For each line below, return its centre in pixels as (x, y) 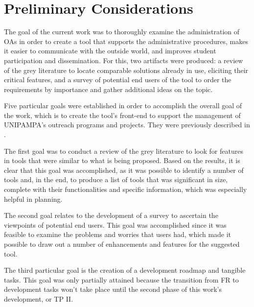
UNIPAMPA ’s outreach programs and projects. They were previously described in (127, 125)
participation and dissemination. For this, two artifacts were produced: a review (124, 60)
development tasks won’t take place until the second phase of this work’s (113, 289)
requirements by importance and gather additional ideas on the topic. (108, 89)
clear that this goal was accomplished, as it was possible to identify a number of (124, 170)
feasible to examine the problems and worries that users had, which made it (118, 234)
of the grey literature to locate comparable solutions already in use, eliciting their (126, 70)
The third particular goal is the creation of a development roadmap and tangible (125, 270)
